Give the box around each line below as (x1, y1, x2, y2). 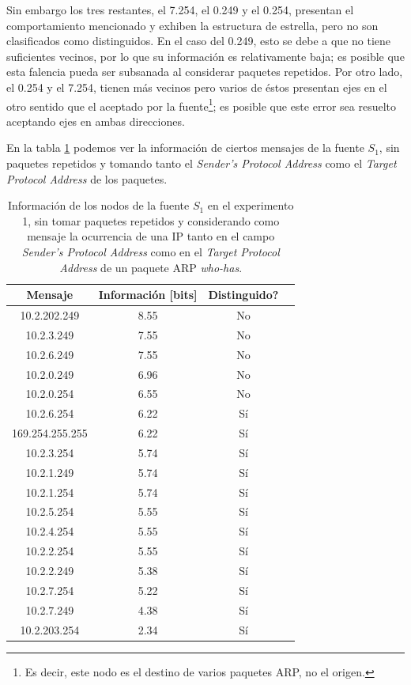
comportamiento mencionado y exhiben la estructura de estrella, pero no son (6, 17, 379, 33)
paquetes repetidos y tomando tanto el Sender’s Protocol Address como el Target (6, 155, 397, 171)
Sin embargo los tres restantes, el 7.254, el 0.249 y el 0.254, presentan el (6, 2, 354, 17)
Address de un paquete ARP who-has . (59, 259, 243, 275)
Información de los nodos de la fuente (8, 197, 190, 214)
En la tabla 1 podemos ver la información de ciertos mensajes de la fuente (6, 139, 364, 156)
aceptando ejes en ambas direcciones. (6, 112, 185, 129)
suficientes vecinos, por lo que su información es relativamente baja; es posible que (6, 47, 405, 64)
